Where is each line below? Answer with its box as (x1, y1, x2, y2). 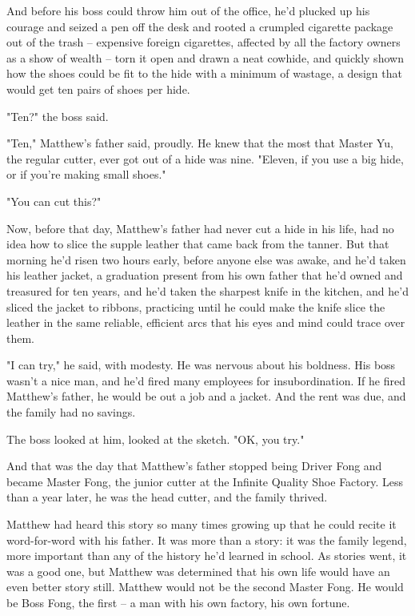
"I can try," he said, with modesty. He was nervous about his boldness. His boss (6, 356, 396, 373)
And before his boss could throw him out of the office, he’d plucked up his (6, 2, 370, 18)
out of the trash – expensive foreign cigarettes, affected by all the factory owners (6, 34, 401, 50)
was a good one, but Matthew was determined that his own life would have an (6, 562, 390, 579)
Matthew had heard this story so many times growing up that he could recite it (6, 516, 397, 533)
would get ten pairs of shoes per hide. (6, 80, 190, 97)
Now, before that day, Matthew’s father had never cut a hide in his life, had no (6, 219, 394, 236)
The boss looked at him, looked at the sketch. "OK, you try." (6, 430, 305, 447)
